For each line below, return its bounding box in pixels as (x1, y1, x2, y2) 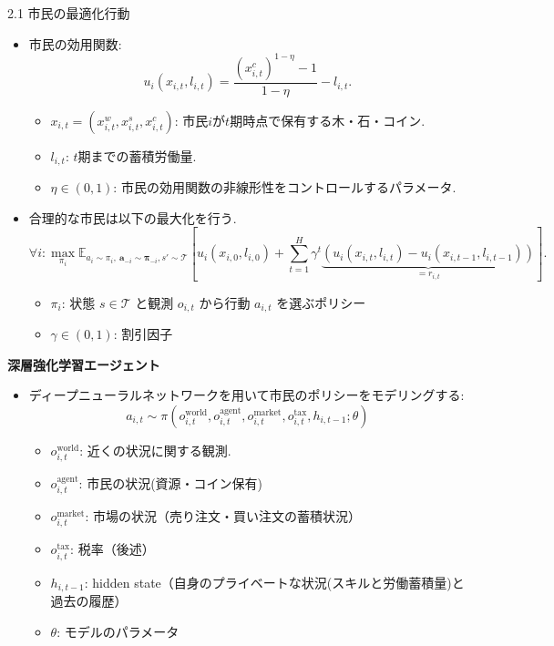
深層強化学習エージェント (7, 354, 160, 374)
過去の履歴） (50, 591, 128, 610)
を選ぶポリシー (276, 292, 366, 312)
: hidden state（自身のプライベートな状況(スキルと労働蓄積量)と (84, 572, 465, 591)
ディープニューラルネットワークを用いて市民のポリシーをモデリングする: (28, 385, 465, 405)
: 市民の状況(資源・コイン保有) (78, 473, 263, 492)
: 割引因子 (113, 323, 173, 343)
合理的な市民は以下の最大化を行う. (28, 208, 237, 227)
